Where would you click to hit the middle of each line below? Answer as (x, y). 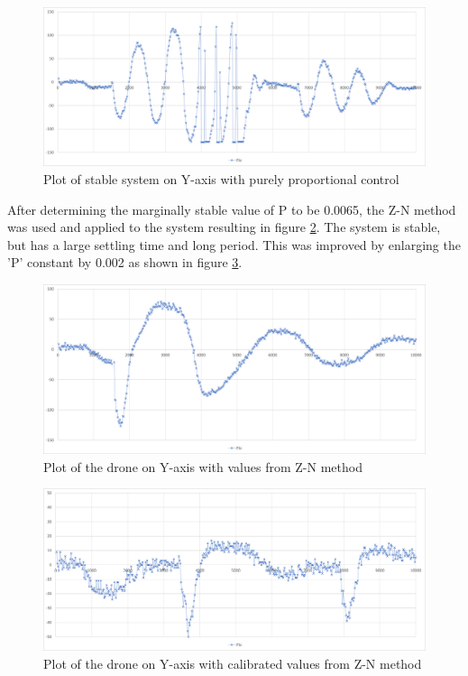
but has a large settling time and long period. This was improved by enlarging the (234, 244)
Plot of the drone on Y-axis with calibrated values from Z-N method (233, 663)
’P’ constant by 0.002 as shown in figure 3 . (125, 262)
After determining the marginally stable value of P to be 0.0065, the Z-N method (232, 209)
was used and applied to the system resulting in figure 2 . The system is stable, (224, 227)
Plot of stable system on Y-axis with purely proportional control (221, 178)
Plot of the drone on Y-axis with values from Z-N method (203, 466)
